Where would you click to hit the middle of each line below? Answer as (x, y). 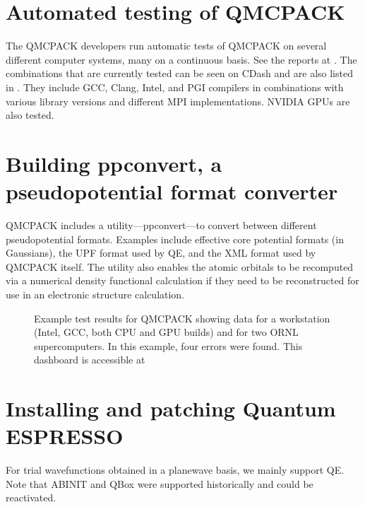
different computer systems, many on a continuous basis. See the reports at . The (181, 59)
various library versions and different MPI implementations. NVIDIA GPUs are (178, 101)
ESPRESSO (65, 436)
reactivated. (31, 497)
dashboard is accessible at (90, 360)
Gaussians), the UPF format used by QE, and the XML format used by (161, 253)
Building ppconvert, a (114, 163)
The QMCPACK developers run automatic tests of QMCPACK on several (166, 46)
